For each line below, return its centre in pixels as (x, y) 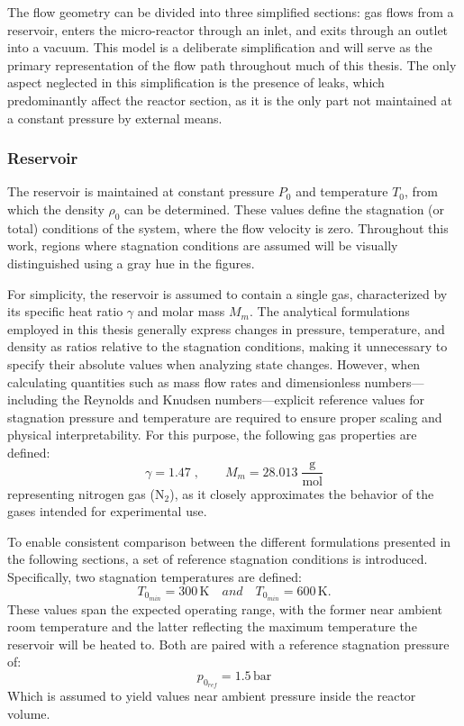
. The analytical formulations (330, 311)
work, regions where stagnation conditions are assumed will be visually (203, 245)
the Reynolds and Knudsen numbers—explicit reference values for (243, 399)
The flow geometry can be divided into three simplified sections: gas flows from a (231, 12)
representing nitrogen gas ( (81, 493)
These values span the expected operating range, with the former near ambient (225, 608)
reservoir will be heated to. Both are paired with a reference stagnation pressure (228, 644)
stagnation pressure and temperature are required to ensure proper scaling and (225, 417)
